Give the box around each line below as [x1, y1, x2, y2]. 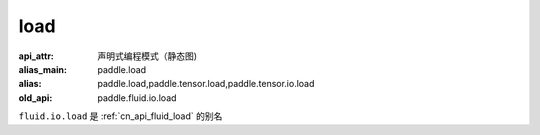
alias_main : [18, 63, 67, 75]
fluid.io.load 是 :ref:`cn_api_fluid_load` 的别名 [18, 110, 223, 122]
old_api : [18, 91, 53, 104]
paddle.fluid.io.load [97, 91, 177, 104]
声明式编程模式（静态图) [97, 50, 198, 62]
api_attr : [18, 50, 55, 62]
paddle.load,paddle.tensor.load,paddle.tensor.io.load [97, 78, 315, 90]
